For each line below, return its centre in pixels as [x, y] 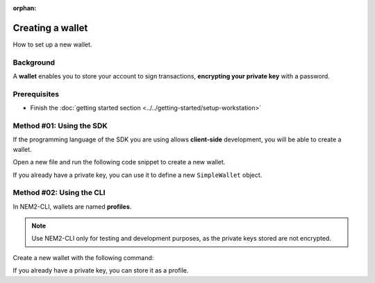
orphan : [25, 8]
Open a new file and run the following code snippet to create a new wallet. [119, 162]
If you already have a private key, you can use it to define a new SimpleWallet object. [137, 175]
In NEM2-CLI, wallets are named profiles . [72, 206]
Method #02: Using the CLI [59, 193]
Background [34, 62]
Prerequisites [36, 94]
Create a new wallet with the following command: [83, 257]
